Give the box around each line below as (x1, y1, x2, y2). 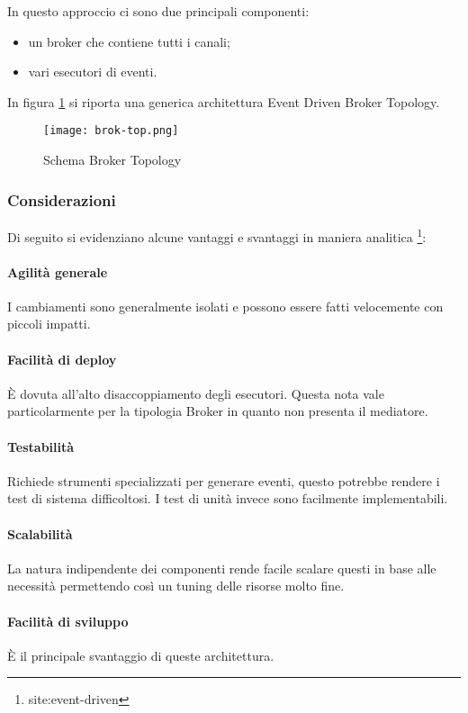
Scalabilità (7, 524, 73, 543)
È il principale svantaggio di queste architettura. (7, 645, 274, 664)
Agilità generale (7, 262, 108, 281)
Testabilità (7, 437, 75, 456)
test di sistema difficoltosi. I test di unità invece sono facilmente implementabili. (7, 489, 448, 508)
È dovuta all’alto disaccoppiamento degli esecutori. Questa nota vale (7, 384, 384, 402)
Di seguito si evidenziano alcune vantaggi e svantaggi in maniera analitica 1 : (7, 224, 427, 246)
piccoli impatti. (7, 314, 91, 333)
